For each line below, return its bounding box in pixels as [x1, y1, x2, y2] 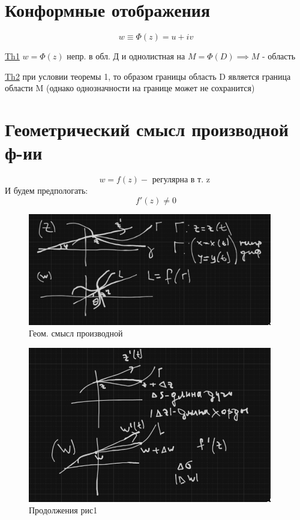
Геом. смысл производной [29, 327, 123, 339]
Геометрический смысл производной [5, 117, 289, 142]
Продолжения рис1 [29, 504, 98, 516]
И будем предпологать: [5, 184, 88, 197]
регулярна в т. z [152, 176, 210, 185]
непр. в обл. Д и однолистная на [67, 50, 185, 62]
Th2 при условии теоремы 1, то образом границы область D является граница [5, 70, 291, 82]
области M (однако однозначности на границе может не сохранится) [5, 82, 255, 94]
